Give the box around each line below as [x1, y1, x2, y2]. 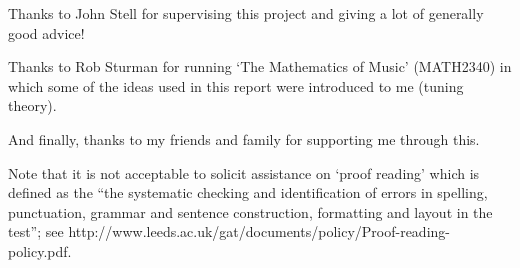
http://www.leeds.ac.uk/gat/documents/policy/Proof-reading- [68, 221, 450, 242]
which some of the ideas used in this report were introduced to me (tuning [8, 75, 464, 96]
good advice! [8, 22, 85, 43]
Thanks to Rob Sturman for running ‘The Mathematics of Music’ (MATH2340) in [8, 56, 512, 77]
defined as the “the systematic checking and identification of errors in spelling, [8, 182, 488, 203]
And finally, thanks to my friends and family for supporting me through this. [8, 128, 480, 149]
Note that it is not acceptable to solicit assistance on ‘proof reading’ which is [8, 162, 480, 183]
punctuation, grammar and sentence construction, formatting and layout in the [8, 201, 493, 222]
